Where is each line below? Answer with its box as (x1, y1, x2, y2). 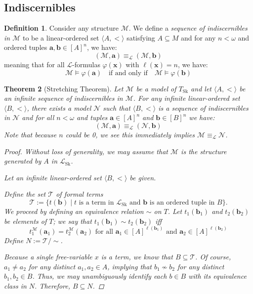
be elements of (4, 215, 47, 226)
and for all (22, 112, 54, 123)
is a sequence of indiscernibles (158, 102, 249, 113)
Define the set (4, 189, 46, 199)
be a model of (136, 83, 176, 93)
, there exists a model (27, 102, 91, 113)
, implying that (107, 261, 152, 271)
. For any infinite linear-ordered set (133, 93, 240, 103)
